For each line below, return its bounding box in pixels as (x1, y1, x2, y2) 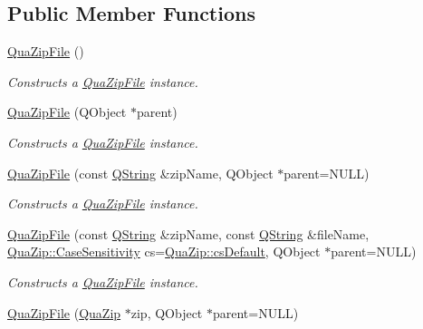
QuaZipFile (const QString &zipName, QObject (7, 163, 274, 182)
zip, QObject (130, 303, 203, 322)
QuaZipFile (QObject (7, 102, 127, 121)
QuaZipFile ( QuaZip (7, 303, 121, 322)
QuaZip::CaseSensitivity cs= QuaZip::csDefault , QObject (7, 242, 321, 261)
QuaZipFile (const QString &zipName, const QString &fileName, (7, 224, 370, 243)
